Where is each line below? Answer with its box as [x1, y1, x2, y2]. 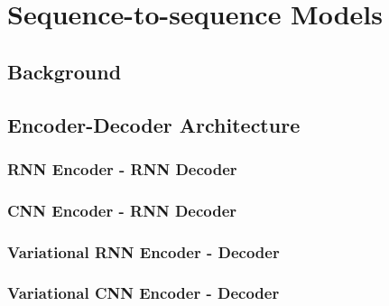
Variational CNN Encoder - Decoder [7, 282, 280, 304]
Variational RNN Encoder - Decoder [7, 240, 280, 263]
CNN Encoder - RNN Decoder [7, 199, 237, 221]
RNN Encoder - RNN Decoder [7, 157, 237, 180]
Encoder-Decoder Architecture [7, 110, 301, 138]
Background [7, 57, 122, 85]
